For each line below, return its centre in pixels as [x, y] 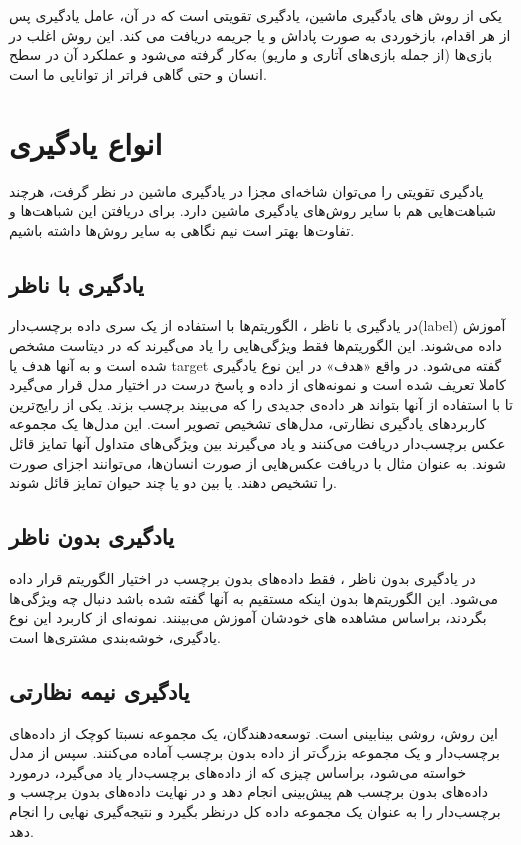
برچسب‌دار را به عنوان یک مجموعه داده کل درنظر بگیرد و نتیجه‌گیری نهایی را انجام [255, 810]
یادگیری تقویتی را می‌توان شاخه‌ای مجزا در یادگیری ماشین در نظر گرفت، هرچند [246, 190]
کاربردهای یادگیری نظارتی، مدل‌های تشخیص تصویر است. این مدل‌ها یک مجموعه [248, 423]
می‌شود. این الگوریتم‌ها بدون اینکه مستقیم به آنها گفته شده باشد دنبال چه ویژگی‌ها [254, 597]
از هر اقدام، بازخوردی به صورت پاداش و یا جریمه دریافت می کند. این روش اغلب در [260, 34]
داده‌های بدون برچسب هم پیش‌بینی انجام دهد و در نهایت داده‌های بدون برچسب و [248, 791]
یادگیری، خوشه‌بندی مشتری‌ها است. [115, 636]
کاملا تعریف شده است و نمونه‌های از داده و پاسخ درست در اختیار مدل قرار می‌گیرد [257, 384]
